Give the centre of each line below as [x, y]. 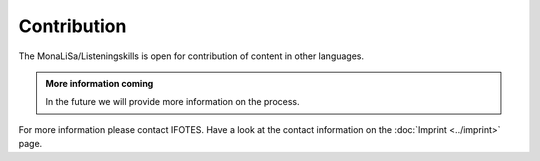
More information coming [99, 83]
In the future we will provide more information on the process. [172, 102]
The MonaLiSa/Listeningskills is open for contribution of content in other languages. [191, 56]
